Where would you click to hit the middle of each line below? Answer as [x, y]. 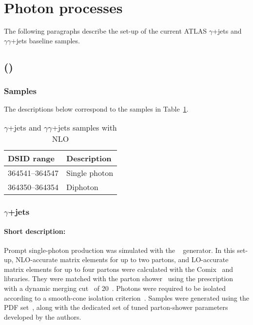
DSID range [31, 158]
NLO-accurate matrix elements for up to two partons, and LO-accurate [122, 259]
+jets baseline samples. [45, 40]
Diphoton [82, 187]
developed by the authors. [43, 316]
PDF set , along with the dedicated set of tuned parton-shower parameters [116, 307]
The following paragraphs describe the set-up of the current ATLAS [105, 31]
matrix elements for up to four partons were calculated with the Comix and [119, 269]
